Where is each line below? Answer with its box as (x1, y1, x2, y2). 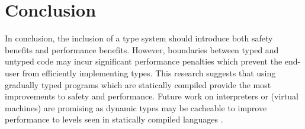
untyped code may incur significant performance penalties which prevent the (5, 55, 282, 67)
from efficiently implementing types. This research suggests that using (22, 66, 276, 79)
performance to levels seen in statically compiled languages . (5, 113, 223, 125)
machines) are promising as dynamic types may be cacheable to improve (5, 101, 267, 114)
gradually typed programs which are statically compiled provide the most (5, 78, 271, 91)
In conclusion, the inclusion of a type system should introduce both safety (5, 32, 273, 44)
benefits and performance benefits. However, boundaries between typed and (5, 43, 279, 56)
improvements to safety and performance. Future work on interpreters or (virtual (5, 90, 298, 102)
